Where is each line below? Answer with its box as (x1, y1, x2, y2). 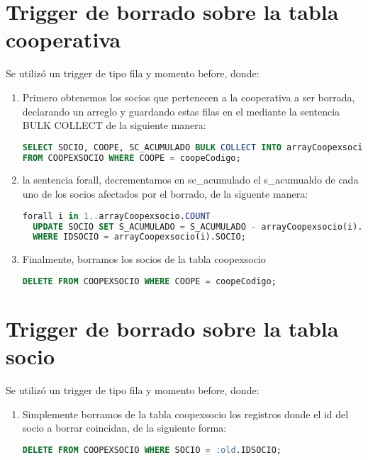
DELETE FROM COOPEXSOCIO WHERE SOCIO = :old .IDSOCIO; (22, 444, 281, 455)
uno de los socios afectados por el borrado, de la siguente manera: (22, 186, 308, 201)
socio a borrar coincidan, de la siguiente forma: (22, 420, 227, 435)
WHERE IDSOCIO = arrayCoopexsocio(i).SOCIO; (33, 232, 246, 242)
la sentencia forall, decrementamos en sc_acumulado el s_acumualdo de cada (22, 172, 359, 187)
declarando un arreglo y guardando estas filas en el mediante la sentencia (22, 103, 340, 118)
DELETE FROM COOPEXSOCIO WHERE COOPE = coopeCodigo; (22, 276, 277, 286)
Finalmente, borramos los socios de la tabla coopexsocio (22, 252, 266, 267)
